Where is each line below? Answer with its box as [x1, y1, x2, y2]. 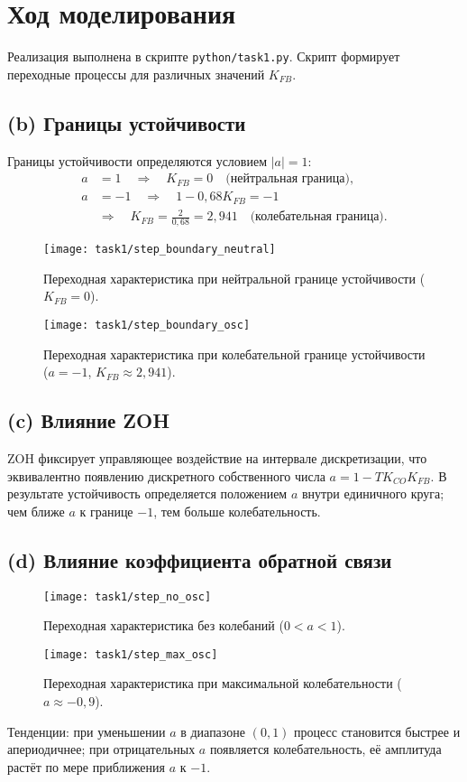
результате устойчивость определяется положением [7, 484, 288, 503]
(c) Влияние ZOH [7, 406, 170, 434]
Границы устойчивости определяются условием [7, 151, 268, 170]
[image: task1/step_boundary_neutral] [43, 243, 276, 256]
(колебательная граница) [250, 210, 384, 224]
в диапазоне [180, 721, 245, 740]
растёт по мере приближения [7, 757, 166, 776]
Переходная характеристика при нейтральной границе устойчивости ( [43, 268, 426, 287]
